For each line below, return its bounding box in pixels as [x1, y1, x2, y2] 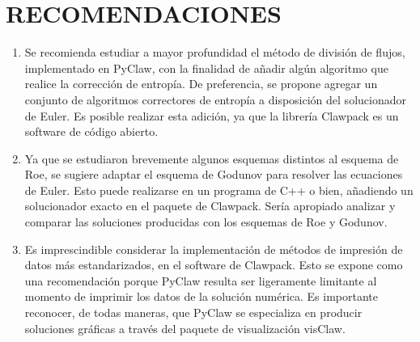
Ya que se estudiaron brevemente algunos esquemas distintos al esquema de [24, 150, 399, 167]
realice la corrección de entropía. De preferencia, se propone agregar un [24, 75, 378, 92]
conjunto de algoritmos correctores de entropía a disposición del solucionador [24, 91, 406, 108]
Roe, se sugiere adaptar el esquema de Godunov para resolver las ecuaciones [24, 166, 403, 183]
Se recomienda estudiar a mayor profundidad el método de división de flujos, [24, 44, 405, 61]
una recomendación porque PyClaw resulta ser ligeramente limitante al [24, 272, 377, 289]
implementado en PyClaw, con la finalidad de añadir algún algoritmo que [24, 59, 388, 76]
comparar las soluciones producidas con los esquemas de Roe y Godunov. [24, 213, 388, 230]
